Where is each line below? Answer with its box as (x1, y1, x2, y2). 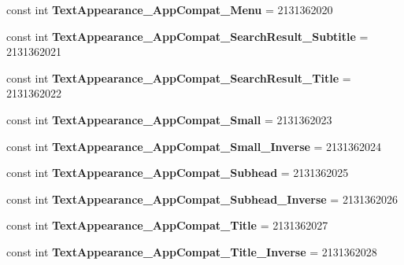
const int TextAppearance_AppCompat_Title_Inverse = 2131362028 (6, 243, 377, 259)
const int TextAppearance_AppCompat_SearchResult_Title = (6, 69, 351, 86)
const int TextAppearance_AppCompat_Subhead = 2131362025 (6, 164, 349, 181)
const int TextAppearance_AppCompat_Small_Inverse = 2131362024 (6, 138, 382, 154)
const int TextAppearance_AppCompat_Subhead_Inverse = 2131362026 (6, 190, 398, 207)
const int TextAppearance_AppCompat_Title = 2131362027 (6, 217, 328, 234)
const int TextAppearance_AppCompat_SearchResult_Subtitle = (6, 28, 369, 44)
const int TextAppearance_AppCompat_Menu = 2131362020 (6, 2, 333, 17)
